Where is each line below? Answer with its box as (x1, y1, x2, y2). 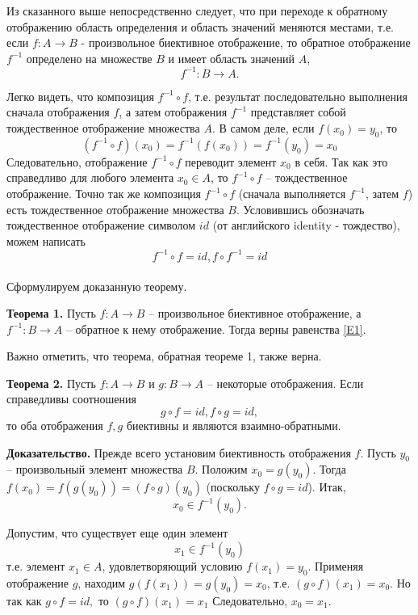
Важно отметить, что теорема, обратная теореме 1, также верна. (6, 348, 322, 364)
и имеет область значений (168, 49, 295, 66)
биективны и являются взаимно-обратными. (126, 417, 341, 434)
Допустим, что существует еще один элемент (6, 524, 228, 541)
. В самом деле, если (211, 120, 315, 137)
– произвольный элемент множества (6, 461, 183, 478)
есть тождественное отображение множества (6, 200, 224, 217)
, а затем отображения (119, 103, 228, 120)
